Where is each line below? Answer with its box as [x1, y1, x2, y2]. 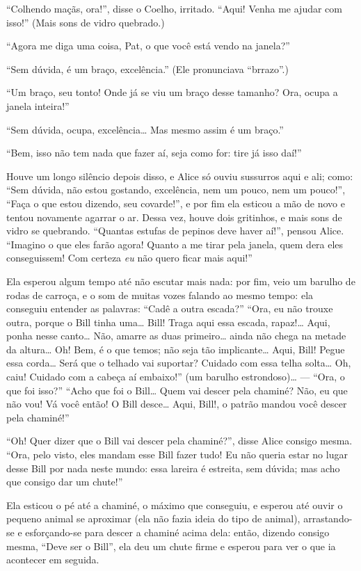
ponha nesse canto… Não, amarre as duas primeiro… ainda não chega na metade [6, 328, 346, 343]
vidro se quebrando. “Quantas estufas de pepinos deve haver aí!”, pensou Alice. [6, 223, 344, 238]
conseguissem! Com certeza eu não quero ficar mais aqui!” [6, 250, 252, 265]
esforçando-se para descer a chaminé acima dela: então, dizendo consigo [25, 525, 330, 539]
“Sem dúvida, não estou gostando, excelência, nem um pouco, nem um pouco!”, [6, 182, 346, 197]
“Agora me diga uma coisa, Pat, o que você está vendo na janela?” [6, 38, 290, 53]
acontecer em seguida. [6, 552, 99, 567]
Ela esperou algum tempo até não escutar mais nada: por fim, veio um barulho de [6, 273, 355, 288]
